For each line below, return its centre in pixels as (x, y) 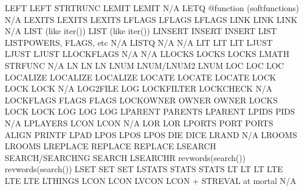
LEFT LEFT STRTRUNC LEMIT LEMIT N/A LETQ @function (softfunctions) (152, 8)
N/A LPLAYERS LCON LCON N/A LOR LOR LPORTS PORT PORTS (139, 123)
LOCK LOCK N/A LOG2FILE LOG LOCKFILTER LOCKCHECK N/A (139, 88)
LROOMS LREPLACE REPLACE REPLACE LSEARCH (111, 146)
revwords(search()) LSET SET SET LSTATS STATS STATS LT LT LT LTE (144, 169)
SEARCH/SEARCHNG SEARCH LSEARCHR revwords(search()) (125, 157)
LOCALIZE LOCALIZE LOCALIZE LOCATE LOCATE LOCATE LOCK (141, 77)
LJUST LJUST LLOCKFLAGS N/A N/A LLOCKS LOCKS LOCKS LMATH (147, 54)
